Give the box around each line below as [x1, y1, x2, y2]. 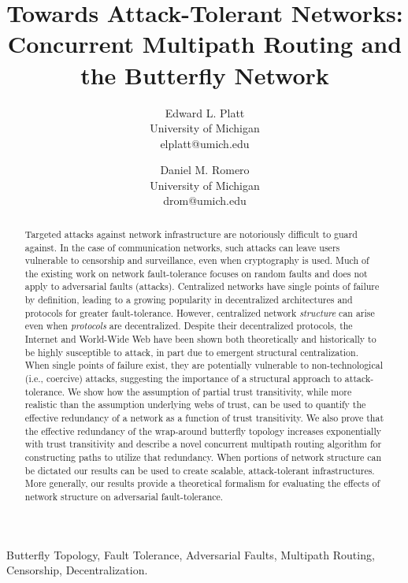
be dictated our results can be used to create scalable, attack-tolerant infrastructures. [24, 463, 375, 477]
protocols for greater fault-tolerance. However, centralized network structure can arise [24, 306, 375, 319]
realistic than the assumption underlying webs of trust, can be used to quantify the [24, 398, 366, 411]
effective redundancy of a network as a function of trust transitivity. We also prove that [24, 411, 384, 425]
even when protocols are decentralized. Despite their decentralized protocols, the [24, 319, 353, 332]
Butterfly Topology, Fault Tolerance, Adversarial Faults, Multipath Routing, [6, 546, 375, 563]
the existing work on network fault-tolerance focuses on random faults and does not [24, 266, 368, 280]
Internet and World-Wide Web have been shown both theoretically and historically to [24, 332, 376, 346]
